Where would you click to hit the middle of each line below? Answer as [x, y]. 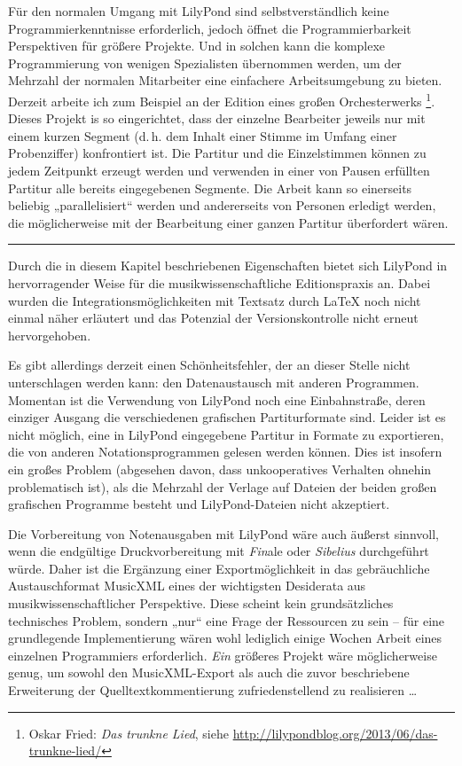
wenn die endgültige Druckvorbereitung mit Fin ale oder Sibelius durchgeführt [219, 551]
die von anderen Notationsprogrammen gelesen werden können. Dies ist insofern [225, 452]
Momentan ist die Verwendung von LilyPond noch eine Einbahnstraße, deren [217, 399]
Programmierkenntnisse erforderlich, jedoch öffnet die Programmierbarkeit [210, 28]
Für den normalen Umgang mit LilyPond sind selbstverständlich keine [199, 11]
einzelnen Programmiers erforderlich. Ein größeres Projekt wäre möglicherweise [223, 655]
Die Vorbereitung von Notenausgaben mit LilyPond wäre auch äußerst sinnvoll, [223, 533]
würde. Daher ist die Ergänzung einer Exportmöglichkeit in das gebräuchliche [219, 568]
